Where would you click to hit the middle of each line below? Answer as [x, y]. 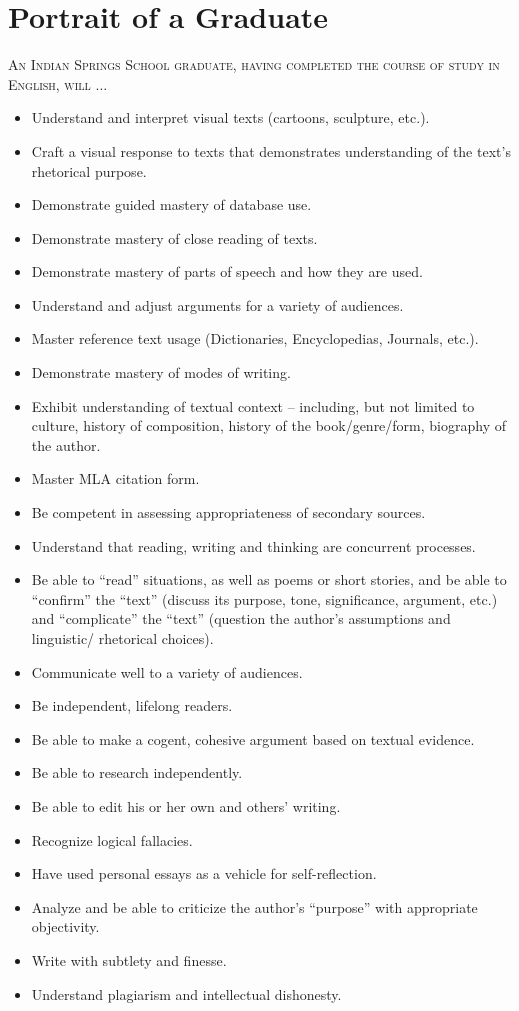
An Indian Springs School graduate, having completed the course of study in [254, 64]
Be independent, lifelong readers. [132, 705]
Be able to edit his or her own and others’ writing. [186, 805]
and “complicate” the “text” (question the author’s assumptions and [241, 618]
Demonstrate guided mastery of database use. [171, 204]
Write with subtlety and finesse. [129, 959]
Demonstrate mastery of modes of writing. [161, 372]
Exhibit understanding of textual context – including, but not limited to [253, 405]
